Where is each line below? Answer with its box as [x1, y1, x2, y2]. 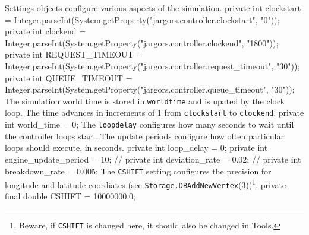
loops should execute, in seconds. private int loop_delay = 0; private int [5, 141, 268, 154]
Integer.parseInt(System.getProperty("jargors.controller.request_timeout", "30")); [5, 59, 300, 72]
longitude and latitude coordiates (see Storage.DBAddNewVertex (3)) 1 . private [5, 177, 286, 190]
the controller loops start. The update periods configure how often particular [5, 129, 284, 142]
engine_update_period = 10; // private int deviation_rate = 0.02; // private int [5, 153, 301, 165]
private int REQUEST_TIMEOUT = [5, 48, 143, 61]
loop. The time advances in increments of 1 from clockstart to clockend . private [5, 106, 304, 119]
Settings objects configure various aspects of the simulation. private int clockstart [5, 2, 301, 14]
